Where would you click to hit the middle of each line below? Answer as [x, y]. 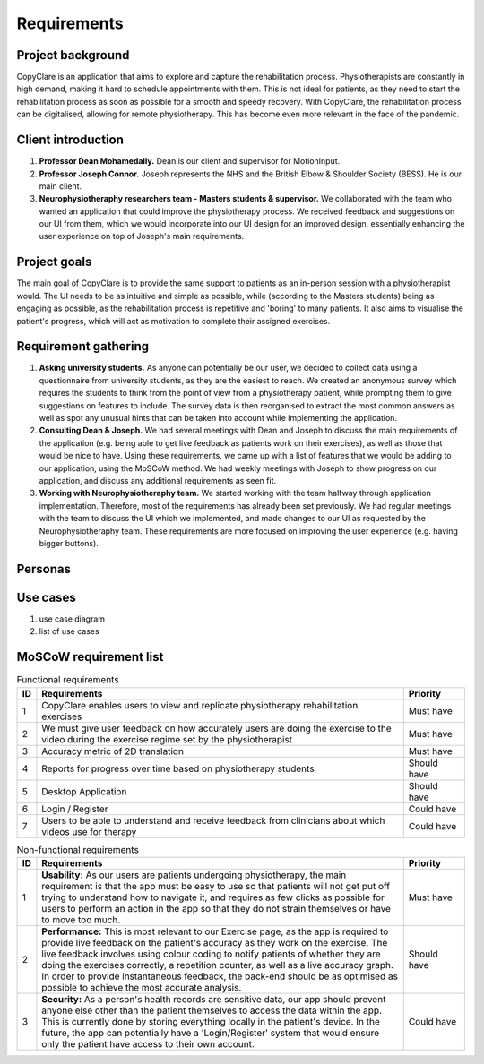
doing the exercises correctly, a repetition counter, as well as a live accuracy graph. [218, 965]
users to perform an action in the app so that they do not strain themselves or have [216, 908]
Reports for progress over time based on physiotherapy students [178, 768]
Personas [44, 569]
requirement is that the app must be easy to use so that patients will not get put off [216, 886]
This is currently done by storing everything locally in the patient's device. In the [211, 1021]
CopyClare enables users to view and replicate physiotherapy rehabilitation [200, 705]
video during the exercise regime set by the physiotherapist [167, 739]
